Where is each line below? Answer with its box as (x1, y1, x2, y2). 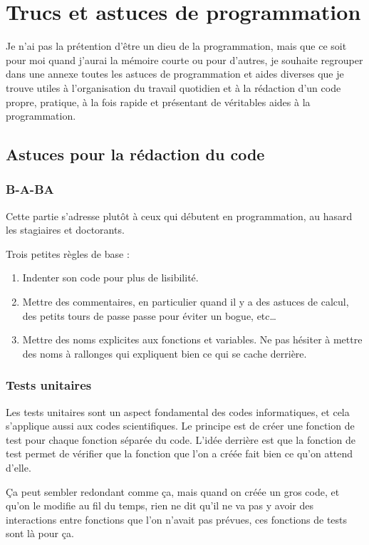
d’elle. (6, 460, 31, 475)
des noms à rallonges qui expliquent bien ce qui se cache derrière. (22, 346, 307, 360)
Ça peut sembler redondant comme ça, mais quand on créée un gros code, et (6, 484, 340, 499)
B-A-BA (6, 180, 54, 198)
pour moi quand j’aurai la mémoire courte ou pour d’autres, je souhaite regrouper (6, 52, 363, 67)
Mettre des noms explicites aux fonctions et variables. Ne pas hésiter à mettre (22, 332, 363, 347)
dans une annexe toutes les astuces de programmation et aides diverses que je (6, 66, 344, 81)
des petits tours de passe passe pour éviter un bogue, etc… (22, 308, 276, 323)
